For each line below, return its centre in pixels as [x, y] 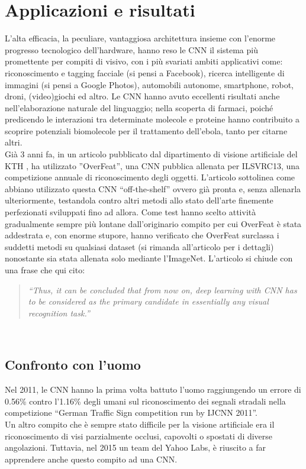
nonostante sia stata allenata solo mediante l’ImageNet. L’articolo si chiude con [149, 258]
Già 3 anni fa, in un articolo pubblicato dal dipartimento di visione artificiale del [151, 154]
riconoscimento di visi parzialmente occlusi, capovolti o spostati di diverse [139, 436]
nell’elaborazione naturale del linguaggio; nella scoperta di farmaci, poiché [139, 107]
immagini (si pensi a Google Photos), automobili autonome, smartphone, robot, [149, 84]
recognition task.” [59, 313]
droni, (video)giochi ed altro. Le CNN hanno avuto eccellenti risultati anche [142, 96]
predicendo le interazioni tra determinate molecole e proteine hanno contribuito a [152, 119]
